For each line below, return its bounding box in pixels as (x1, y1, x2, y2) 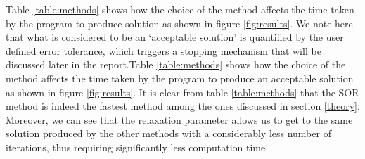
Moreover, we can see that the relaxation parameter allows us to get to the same (6, 112, 353, 127)
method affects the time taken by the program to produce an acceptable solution (6, 70, 354, 85)
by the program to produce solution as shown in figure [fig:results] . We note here (6, 15, 353, 30)
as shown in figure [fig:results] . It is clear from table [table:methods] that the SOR (6, 84, 359, 99)
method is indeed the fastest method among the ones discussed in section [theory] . (6, 98, 360, 113)
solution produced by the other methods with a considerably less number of (6, 126, 331, 141)
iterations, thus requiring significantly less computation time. (6, 139, 269, 154)
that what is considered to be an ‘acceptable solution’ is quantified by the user (6, 30, 344, 44)
